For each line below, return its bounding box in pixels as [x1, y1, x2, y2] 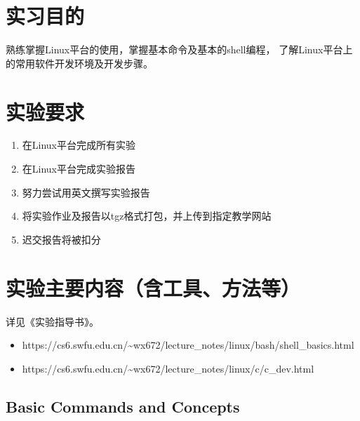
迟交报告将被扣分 [22, 232, 101, 246]
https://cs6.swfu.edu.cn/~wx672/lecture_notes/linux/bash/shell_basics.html [22, 338, 354, 352]
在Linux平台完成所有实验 [22, 138, 136, 152]
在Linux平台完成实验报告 [22, 161, 136, 176]
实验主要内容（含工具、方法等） [6, 273, 301, 302]
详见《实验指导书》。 [6, 314, 99, 328]
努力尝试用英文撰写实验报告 [22, 185, 150, 199]
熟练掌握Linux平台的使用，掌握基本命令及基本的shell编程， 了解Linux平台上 [6, 42, 353, 57]
